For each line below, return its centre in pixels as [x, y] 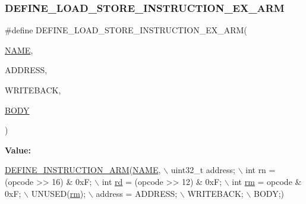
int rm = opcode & [267, 181]
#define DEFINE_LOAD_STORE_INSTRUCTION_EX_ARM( [126, 30]
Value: [18, 150]
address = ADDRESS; [137, 193]
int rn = [261, 170]
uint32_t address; [203, 170]
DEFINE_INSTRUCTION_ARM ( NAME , [83, 170]
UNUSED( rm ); [59, 193]
